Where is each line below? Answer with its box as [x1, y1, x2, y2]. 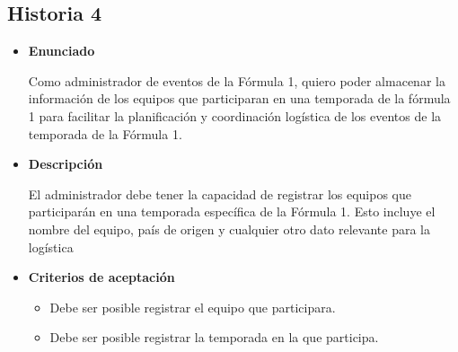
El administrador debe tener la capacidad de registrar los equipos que [28, 184, 411, 203]
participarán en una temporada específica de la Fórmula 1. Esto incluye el [28, 202, 436, 221]
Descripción [28, 154, 103, 173]
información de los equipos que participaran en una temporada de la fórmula [28, 89, 451, 108]
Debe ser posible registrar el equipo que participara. [49, 297, 336, 316]
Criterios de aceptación [28, 268, 175, 286]
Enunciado [28, 41, 95, 60]
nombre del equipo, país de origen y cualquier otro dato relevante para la [28, 219, 430, 238]
